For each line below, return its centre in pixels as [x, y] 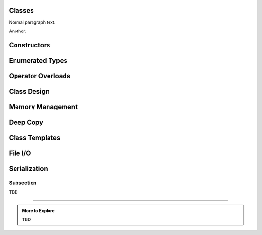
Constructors [30, 45]
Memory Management [43, 107]
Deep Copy [26, 122]
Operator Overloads [40, 76]
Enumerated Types [38, 60]
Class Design [29, 91]
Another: [18, 31]
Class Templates [35, 137]
